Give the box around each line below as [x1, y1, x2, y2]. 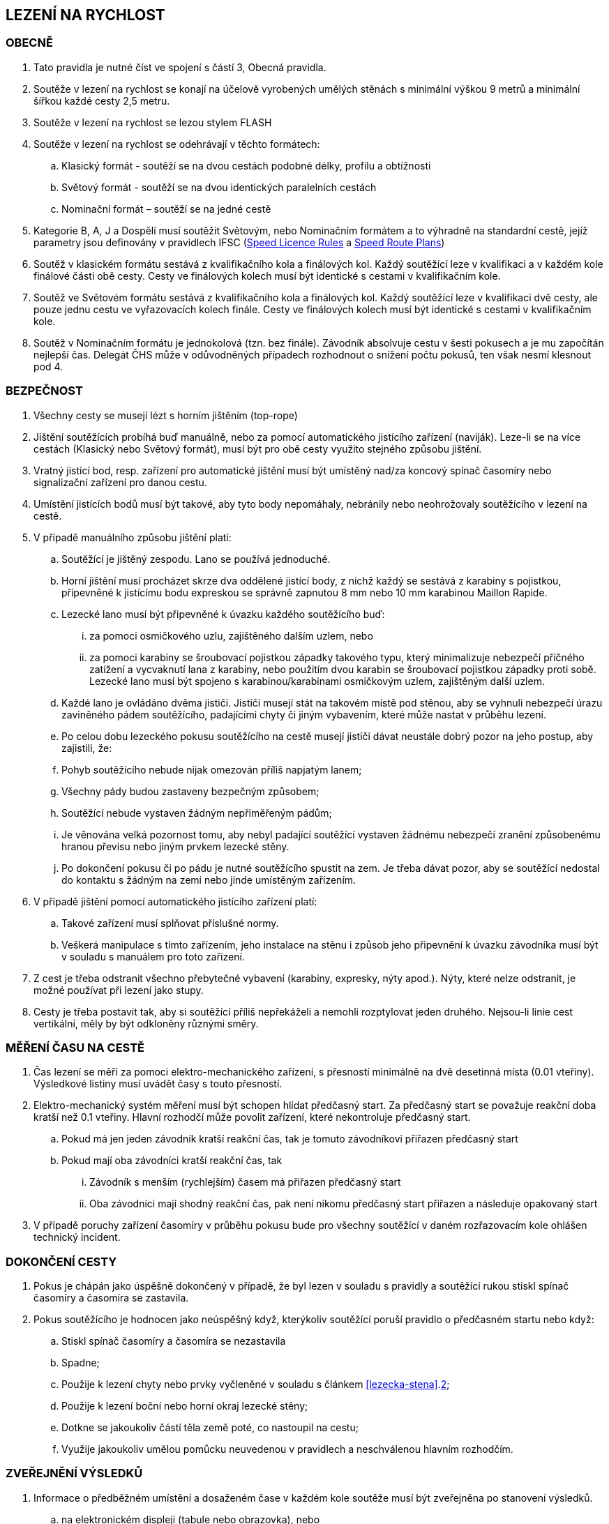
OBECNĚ [6, 36, 53, 50]
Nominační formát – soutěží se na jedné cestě [61, 202, 271, 215]
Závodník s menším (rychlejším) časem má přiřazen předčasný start [89, 1176, 401, 1189]
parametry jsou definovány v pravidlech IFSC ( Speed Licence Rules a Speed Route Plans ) [33, 236, 445, 248]
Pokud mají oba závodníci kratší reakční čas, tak [61, 1154, 283, 1167]
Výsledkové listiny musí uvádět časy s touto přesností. [33, 1078, 283, 1090]
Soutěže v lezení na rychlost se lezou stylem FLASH [33, 116, 272, 128]
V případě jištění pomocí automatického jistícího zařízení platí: [33, 895, 317, 907]
